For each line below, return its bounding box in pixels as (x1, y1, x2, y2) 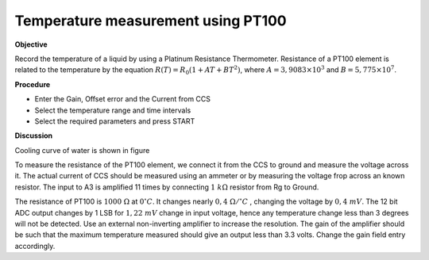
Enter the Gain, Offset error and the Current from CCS (34, 94, 211, 104)
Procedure (14, 79, 51, 89)
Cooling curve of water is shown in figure (14, 145, 150, 155)
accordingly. (14, 241, 56, 250)
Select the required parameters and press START (34, 116, 195, 126)
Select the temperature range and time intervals (34, 105, 191, 115)
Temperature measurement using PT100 (14, 12, 287, 29)
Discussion (14, 131, 53, 140)
